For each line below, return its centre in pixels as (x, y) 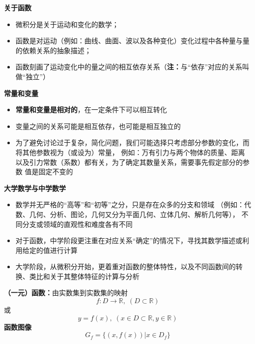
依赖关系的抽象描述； (57, 50)
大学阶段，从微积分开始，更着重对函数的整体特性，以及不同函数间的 (126, 266)
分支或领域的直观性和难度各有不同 (77, 224)
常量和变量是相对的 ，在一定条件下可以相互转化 (91, 109)
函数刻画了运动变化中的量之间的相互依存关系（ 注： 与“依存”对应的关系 (129, 67)
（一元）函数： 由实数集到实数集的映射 (66, 293)
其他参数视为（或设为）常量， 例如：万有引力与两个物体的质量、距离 (134, 152)
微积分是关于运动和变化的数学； (67, 24)
